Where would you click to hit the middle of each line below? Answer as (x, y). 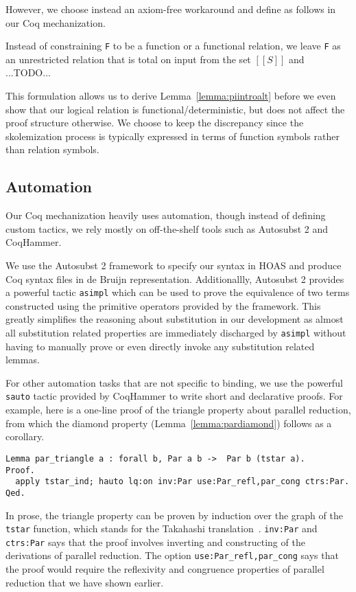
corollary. (25, 436)
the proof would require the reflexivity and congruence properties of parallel (165, 569)
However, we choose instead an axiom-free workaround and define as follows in (171, 9)
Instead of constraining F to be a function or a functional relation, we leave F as (173, 46)
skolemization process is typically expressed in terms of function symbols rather (173, 136)
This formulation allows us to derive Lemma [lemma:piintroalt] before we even (171, 96)
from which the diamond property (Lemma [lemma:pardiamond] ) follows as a (169, 423)
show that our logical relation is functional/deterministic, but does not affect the (175, 109)
